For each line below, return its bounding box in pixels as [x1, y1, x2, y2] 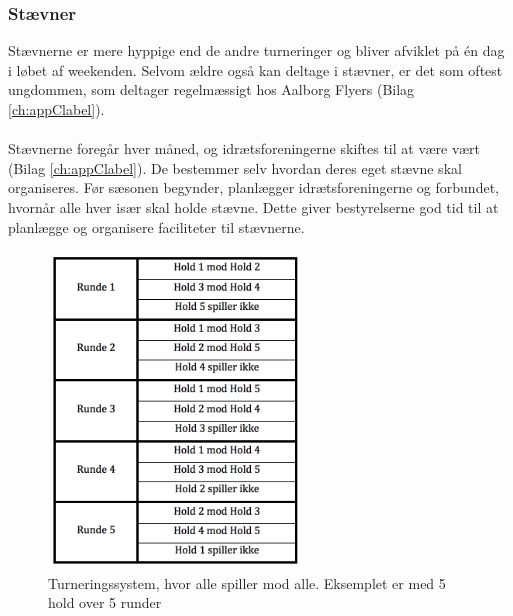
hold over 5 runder [48, 592, 162, 613]
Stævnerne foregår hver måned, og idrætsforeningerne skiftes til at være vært [8, 138, 480, 159]
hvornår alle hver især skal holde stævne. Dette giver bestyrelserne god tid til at [8, 196, 499, 217]
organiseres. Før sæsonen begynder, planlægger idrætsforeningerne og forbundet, [8, 177, 499, 198]
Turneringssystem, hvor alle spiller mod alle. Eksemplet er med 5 [48, 572, 446, 593]
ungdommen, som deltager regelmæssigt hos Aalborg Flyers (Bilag [8, 79, 415, 100]
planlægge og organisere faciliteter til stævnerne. [8, 216, 305, 237]
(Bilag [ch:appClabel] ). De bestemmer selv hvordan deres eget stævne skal [8, 157, 462, 178]
